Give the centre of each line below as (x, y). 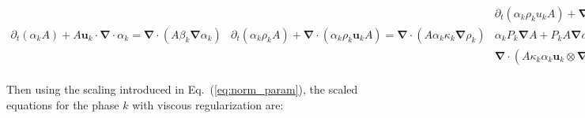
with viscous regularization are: (208, 104)
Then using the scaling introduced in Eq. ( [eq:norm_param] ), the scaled (182, 89)
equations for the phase (63, 104)
